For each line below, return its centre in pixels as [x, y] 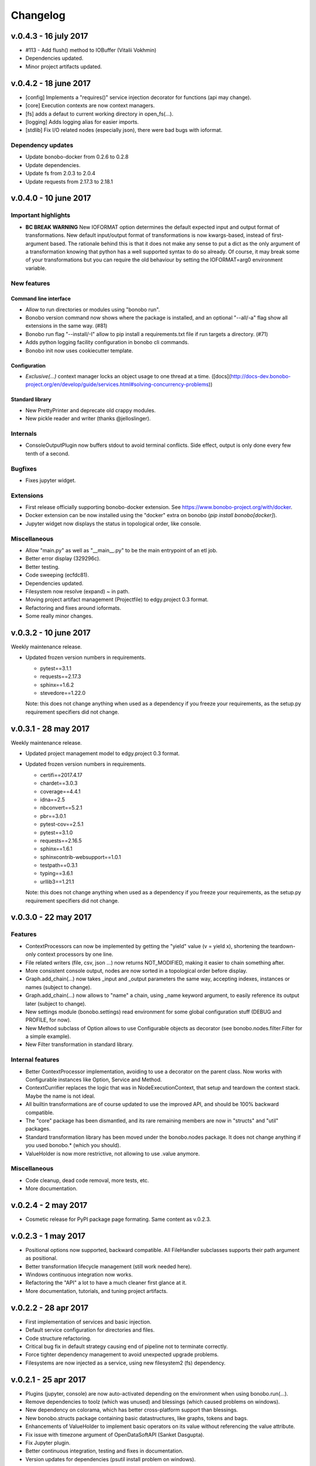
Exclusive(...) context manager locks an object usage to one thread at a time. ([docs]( [128, 376]
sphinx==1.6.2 [57, 685]
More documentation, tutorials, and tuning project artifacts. [97, 1291]
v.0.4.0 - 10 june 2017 [51, 198]
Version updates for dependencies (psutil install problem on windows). [111, 1459]
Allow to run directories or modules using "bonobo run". [93, 309]
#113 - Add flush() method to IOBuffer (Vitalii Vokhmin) [91, 50]
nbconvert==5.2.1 [61, 808]
